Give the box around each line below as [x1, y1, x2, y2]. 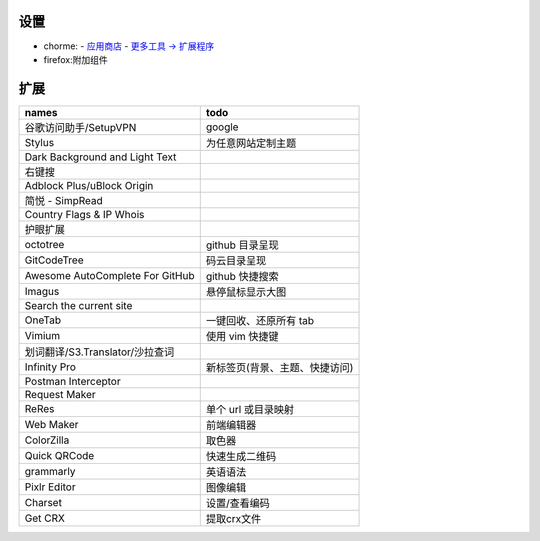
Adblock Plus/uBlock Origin [24, 178, 154, 192]
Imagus [24, 284, 60, 298]
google [205, 120, 239, 134]
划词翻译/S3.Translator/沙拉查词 [24, 345, 175, 359]
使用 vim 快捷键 [205, 329, 279, 343]
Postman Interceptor [24, 374, 121, 388]
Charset [24, 495, 62, 509]
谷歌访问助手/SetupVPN [24, 120, 137, 134]
